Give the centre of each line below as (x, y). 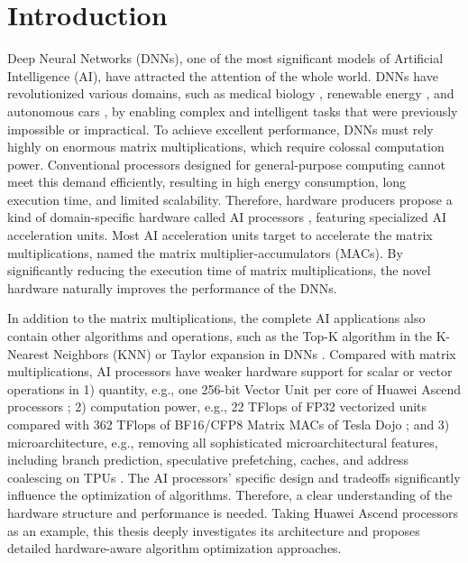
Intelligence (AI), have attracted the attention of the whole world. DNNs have (223, 75)
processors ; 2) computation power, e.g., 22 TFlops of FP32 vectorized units (217, 406)
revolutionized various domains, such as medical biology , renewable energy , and (231, 93)
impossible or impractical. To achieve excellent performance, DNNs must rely (220, 129)
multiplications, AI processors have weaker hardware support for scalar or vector (230, 371)
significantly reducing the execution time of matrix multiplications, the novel (219, 270)
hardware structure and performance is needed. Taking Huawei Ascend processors (233, 512)
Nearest (28, 353)
